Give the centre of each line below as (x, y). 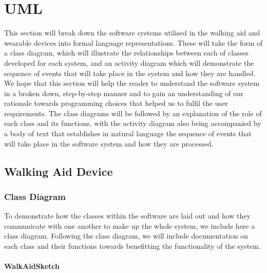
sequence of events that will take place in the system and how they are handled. (130, 73)
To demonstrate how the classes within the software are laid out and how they (127, 216)
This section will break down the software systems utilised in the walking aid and (132, 33)
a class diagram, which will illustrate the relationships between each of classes (126, 53)
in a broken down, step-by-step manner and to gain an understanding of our (124, 93)
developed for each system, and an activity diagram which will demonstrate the (129, 62)
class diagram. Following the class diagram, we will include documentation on (126, 236)
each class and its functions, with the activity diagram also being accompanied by (133, 123)
